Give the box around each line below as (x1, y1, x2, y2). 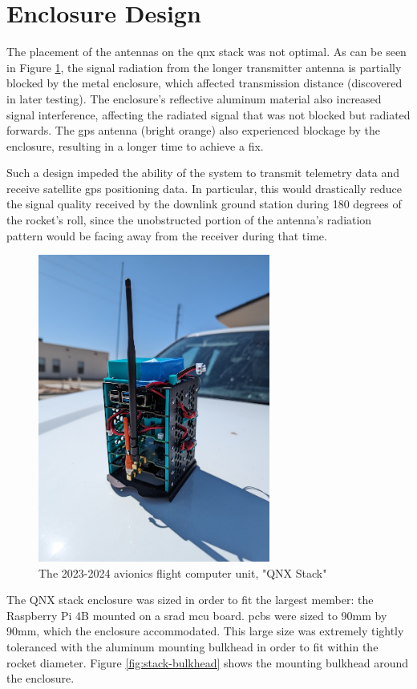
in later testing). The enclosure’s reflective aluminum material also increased (6, 90, 382, 107)
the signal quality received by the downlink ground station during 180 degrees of (6, 195, 402, 212)
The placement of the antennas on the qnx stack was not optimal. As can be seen (6, 43, 407, 60)
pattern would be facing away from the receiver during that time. (6, 227, 327, 244)
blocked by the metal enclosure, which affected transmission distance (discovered (6, 75, 403, 91)
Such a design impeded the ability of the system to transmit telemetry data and (6, 164, 399, 181)
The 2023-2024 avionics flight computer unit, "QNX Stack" (38, 564, 327, 581)
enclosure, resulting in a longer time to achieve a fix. (6, 137, 264, 154)
